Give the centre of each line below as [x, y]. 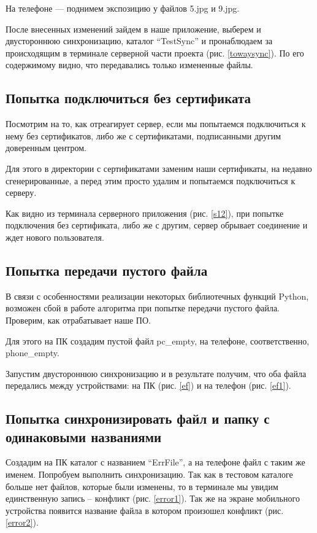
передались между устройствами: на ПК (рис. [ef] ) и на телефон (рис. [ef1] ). [148, 385]
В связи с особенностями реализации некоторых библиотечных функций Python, [157, 296]
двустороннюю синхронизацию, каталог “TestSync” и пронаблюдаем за [139, 41]
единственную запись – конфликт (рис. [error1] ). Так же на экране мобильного [153, 498]
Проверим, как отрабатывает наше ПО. [78, 320]
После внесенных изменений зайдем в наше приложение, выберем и [133, 29]
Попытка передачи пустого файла [107, 270]
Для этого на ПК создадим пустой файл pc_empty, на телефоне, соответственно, [158, 340]
